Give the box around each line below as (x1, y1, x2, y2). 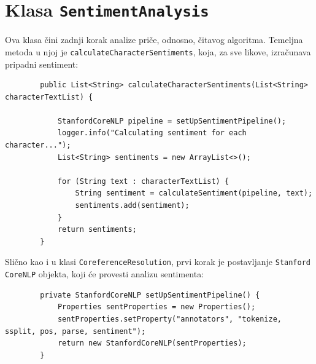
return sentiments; (57, 225, 137, 234)
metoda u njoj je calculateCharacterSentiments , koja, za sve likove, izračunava (5, 45, 311, 58)
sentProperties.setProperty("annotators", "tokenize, (57, 314, 282, 323)
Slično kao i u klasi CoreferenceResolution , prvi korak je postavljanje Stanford (5, 255, 311, 268)
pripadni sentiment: (5, 57, 79, 70)
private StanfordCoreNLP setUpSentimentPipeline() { (40, 290, 260, 299)
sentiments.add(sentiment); (75, 201, 190, 210)
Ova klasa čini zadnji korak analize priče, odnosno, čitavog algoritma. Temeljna (5, 33, 303, 46)
